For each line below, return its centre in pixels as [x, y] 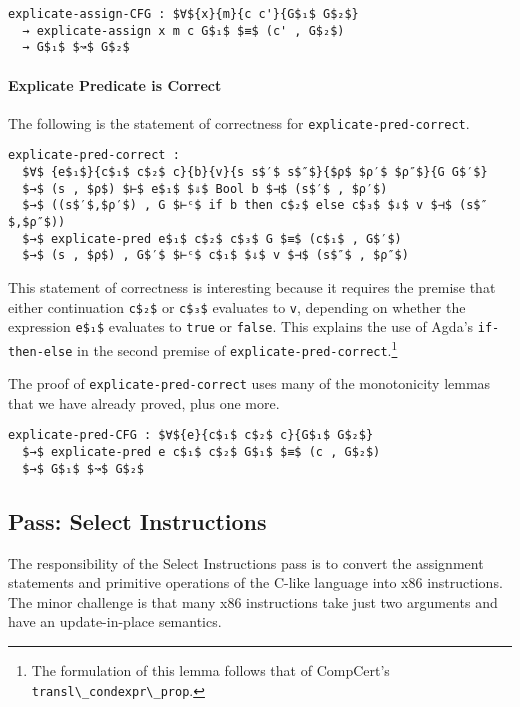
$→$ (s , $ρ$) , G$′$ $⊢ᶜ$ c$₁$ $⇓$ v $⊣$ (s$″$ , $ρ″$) [215, 255]
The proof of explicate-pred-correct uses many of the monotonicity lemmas [249, 383]
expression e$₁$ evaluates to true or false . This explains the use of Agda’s [241, 326]
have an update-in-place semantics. [115, 621]
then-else [40, 351]
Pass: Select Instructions [137, 520]
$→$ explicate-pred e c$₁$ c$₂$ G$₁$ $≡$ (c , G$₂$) [201, 452]
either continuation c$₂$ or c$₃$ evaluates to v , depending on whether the [237, 306]
